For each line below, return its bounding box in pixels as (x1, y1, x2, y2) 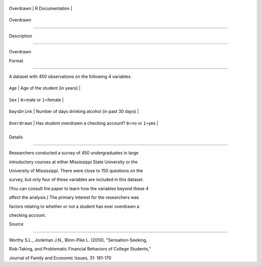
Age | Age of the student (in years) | (9, 85, 81, 91)
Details (9, 134, 23, 140)
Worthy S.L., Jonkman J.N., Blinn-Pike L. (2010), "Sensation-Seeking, (9, 237, 147, 243)
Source (9, 221, 24, 227)
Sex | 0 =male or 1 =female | (9, 97, 64, 103)
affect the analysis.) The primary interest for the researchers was (9, 194, 139, 201)
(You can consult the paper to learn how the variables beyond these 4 (9, 186, 149, 191)
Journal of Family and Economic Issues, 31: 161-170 (9, 255, 112, 261)
